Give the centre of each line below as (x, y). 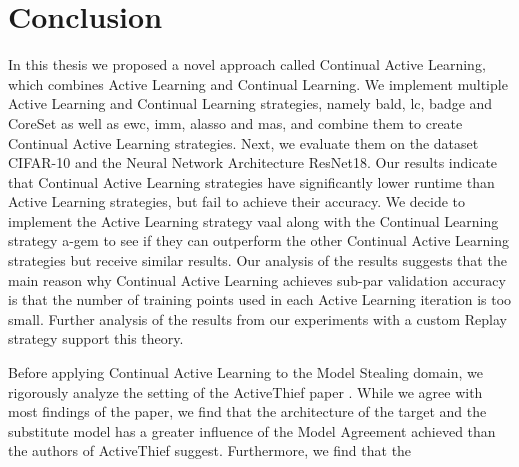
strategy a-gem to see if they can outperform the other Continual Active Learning (259, 240)
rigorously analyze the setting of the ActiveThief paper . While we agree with (245, 391)
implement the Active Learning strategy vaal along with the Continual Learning (253, 220)
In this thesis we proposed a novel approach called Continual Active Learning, (247, 64)
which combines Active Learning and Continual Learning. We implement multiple (258, 83)
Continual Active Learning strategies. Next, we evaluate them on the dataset (243, 142)
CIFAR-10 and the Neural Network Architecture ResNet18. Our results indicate (253, 162)
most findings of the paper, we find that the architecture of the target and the (247, 411)
